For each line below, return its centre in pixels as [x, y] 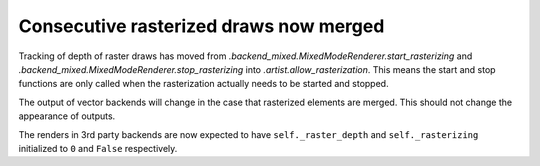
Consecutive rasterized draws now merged [201, 26]
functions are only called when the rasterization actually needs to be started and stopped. [203, 84]
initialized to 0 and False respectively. [98, 148]
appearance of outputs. [67, 116]
